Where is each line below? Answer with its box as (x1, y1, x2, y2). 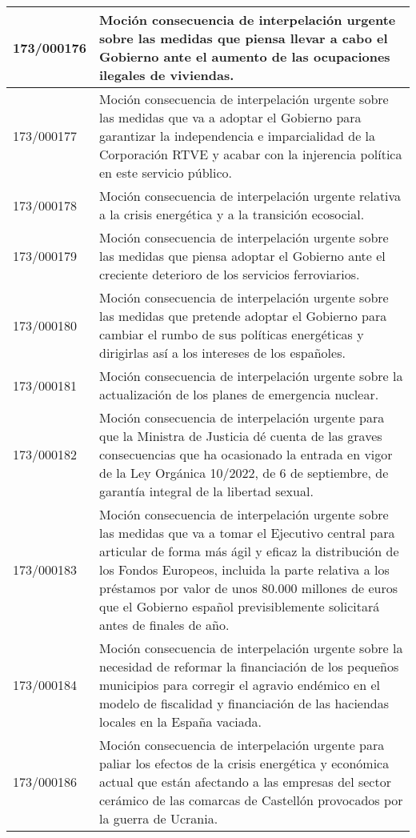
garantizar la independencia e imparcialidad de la (99, 126, 376, 145)
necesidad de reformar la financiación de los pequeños (99, 657, 399, 676)
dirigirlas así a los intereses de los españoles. (99, 343, 346, 362)
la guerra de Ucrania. (99, 809, 218, 828)
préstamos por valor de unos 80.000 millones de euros (99, 579, 398, 597)
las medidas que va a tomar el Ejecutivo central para (99, 523, 395, 542)
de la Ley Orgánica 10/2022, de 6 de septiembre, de (99, 463, 389, 482)
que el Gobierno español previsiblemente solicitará (99, 597, 380, 615)
